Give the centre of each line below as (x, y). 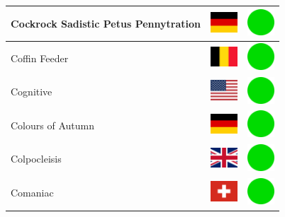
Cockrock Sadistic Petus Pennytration (106, 23)
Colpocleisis (36, 159)
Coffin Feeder (40, 58)
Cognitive (32, 92)
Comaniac (32, 193)
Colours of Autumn (52, 125)
